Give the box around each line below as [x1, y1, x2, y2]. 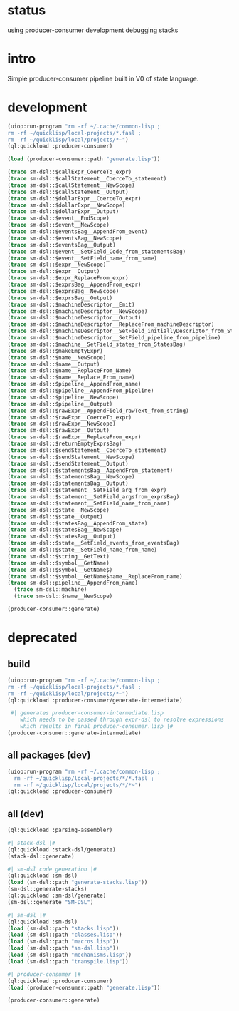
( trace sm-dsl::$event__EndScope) [7, 215, 110, 222]
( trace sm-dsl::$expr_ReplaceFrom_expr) [7, 274, 129, 282]
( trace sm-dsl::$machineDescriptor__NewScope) [7, 307, 148, 315]
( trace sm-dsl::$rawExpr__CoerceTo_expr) [7, 414, 132, 421]
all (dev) [7, 808, 45, 820]
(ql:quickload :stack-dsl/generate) [7, 846, 116, 853]
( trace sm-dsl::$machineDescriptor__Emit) [7, 301, 135, 308]
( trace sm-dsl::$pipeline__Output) [7, 400, 113, 408]
